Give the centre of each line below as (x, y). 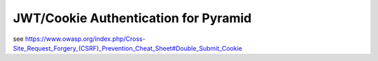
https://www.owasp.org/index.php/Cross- (85, 39)
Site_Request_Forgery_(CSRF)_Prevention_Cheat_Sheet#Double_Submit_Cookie (128, 48)
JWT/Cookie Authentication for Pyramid (132, 18)
